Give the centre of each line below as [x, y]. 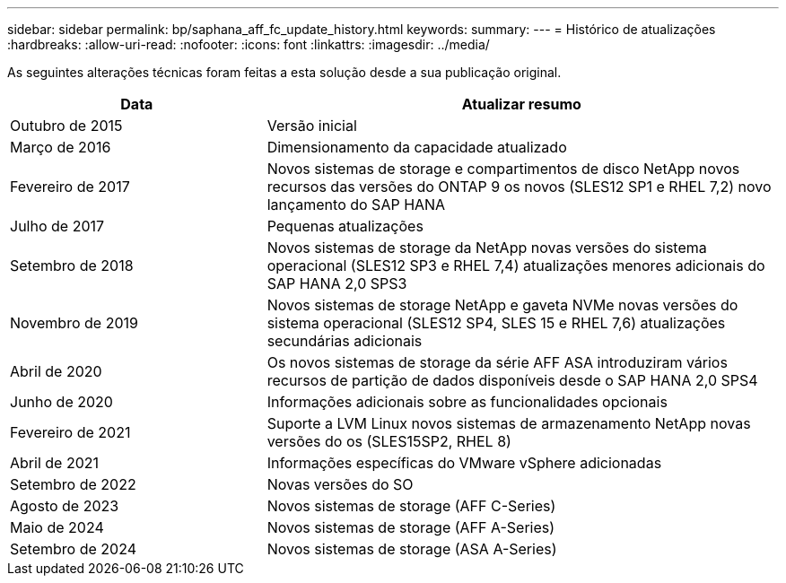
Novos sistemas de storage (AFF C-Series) [411, 506]
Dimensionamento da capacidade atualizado [417, 147]
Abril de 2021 [55, 463]
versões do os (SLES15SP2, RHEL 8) [389, 441]
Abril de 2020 [56, 371]
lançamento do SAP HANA [356, 204]
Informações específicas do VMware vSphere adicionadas [464, 463]
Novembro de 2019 [74, 323]
